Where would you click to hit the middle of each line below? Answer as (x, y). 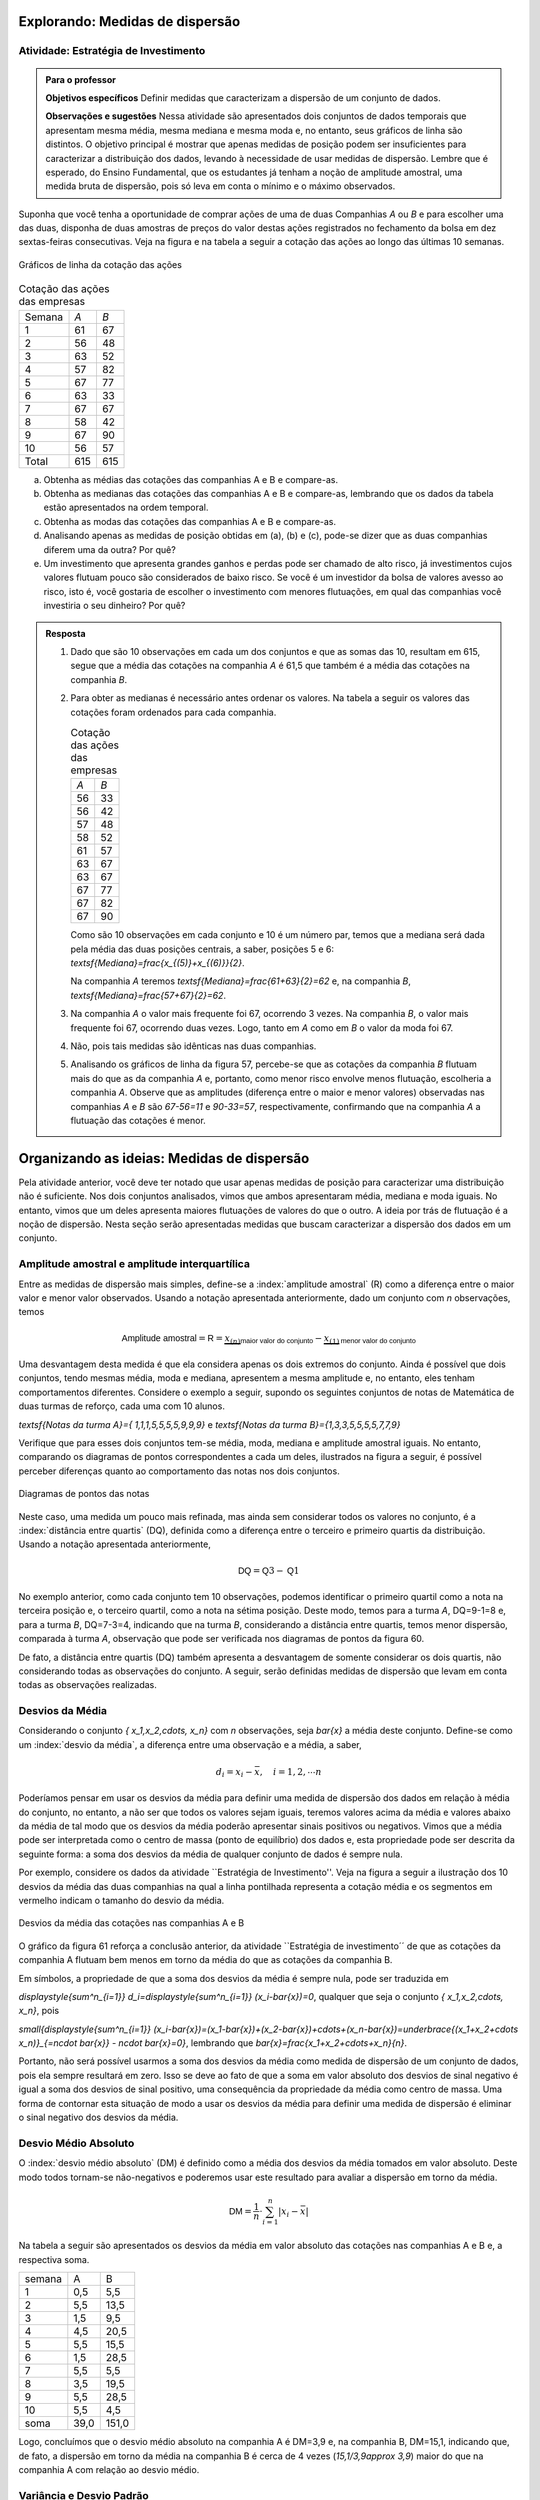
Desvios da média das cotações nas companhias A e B (131, 1923)
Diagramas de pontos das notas (84, 1494)
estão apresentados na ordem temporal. (126, 507)
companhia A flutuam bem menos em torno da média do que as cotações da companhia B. (205, 1960)
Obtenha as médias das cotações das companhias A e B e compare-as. (191, 479)
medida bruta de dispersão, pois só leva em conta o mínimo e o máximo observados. (220, 186)
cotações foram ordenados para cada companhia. (173, 712)
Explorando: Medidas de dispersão (129, 21)
